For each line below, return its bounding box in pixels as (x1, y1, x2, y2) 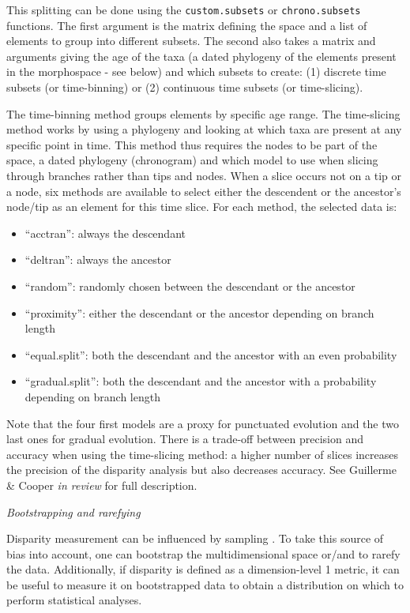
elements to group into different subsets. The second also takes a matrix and (6, 32, 376, 49)
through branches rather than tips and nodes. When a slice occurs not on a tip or (6, 167, 401, 183)
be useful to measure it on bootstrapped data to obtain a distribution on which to (6, 576, 404, 592)
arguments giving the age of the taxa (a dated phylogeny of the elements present (6, 47, 397, 64)
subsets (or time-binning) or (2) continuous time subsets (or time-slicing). (6, 79, 363, 96)
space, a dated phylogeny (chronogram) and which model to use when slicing (6, 152, 378, 168)
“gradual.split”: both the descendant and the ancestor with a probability (24, 373, 377, 389)
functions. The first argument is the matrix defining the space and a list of (6, 17, 367, 33)
